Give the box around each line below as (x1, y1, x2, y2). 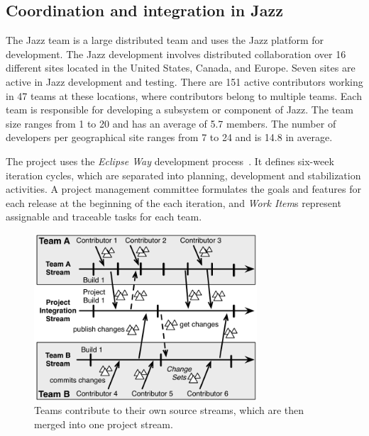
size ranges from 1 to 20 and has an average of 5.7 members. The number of (6, 116, 336, 130)
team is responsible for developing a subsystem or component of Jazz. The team (6, 102, 353, 117)
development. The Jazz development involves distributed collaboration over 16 (6, 46, 346, 61)
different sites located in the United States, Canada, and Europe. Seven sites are (6, 60, 356, 75)
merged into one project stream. (34, 416, 173, 431)
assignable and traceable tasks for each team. (6, 209, 202, 224)
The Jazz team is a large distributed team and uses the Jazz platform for (6, 33, 324, 47)
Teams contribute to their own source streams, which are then (34, 403, 304, 418)
